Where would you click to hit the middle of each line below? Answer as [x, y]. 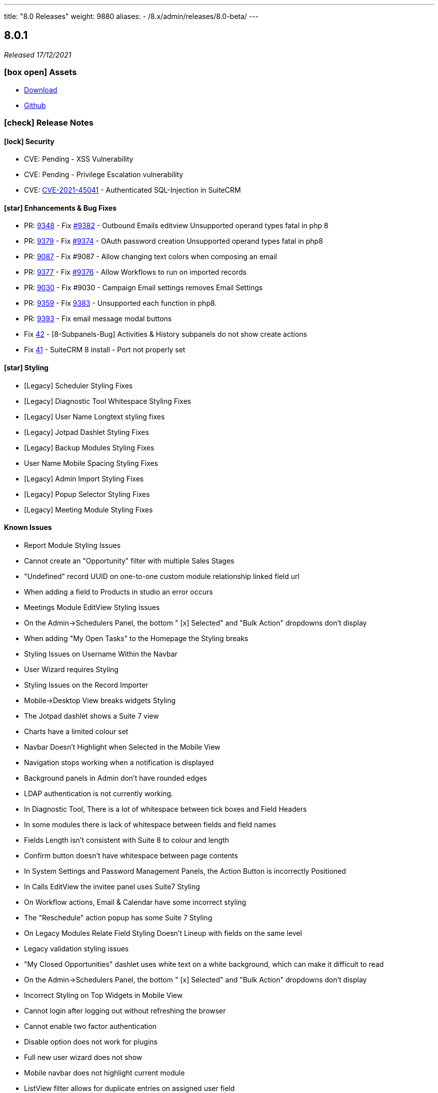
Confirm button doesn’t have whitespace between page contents [131, 855]
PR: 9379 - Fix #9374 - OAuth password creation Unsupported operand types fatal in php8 [173, 241]
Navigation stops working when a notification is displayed [119, 762]
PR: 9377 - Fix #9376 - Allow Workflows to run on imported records [135, 272]
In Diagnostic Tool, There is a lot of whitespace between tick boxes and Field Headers [165, 809]
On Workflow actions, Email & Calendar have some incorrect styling [135, 902]
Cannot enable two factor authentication [90, 1026]
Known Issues [28, 527]
